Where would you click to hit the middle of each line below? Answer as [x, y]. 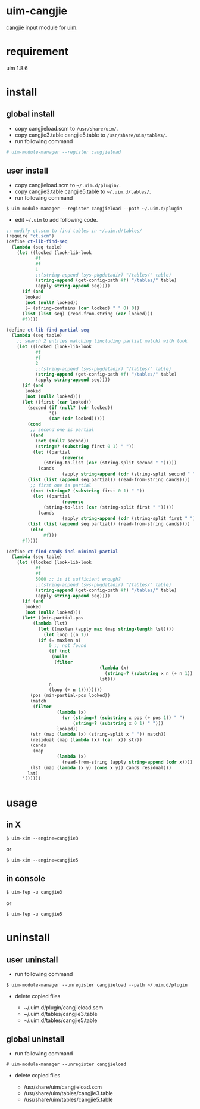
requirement [37, 52]
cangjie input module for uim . [42, 27]
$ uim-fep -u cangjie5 [34, 914]
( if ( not [59, 651]
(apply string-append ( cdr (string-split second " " [129, 474]
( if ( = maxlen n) [60, 640]
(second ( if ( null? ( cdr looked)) [70, 408]
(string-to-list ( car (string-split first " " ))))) [109, 507]
